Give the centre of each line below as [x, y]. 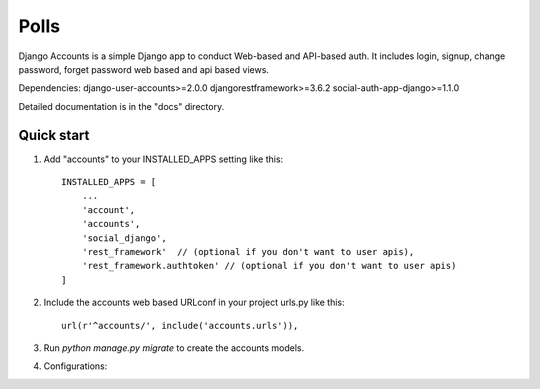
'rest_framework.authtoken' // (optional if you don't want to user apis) [269, 266]
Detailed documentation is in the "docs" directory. [121, 106]
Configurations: [75, 366]
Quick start [54, 135]
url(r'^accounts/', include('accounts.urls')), [180, 325]
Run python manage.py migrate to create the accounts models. [174, 347]
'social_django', [124, 238]
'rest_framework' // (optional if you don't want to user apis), [248, 251]
